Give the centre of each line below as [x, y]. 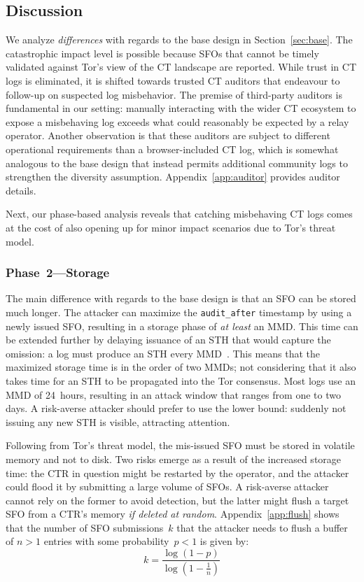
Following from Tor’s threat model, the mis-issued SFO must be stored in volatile [180, 445]
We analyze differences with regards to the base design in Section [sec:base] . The [179, 40]
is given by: [224, 541]
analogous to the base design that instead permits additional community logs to [177, 163]
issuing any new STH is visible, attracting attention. [118, 421]
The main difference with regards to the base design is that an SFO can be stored [181, 298]
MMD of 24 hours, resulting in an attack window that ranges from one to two [173, 394]
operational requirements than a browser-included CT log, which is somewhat [172, 149]
